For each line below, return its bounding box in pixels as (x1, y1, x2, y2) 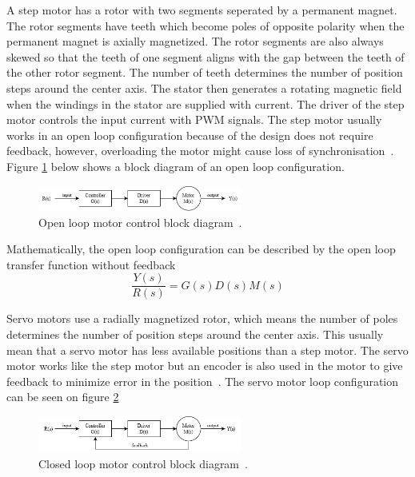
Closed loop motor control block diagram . (38, 455, 248, 472)
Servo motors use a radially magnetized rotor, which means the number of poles (6, 310, 398, 327)
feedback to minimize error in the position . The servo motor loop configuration (6, 372, 399, 389)
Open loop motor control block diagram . (38, 213, 242, 230)
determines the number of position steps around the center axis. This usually (6, 326, 384, 343)
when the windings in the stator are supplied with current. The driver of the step (6, 95, 405, 112)
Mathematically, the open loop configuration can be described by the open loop (6, 240, 396, 257)
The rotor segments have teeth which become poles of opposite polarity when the (6, 17, 405, 34)
